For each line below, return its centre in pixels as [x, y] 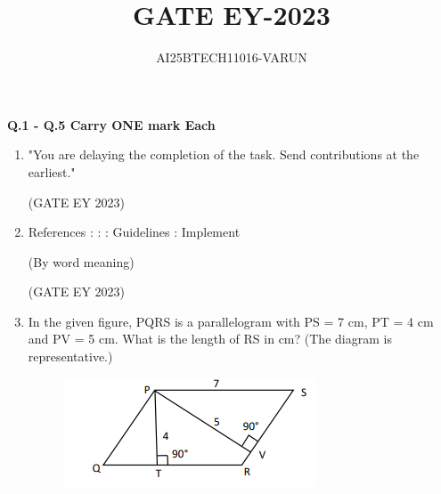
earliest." [52, 171]
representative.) [70, 356]
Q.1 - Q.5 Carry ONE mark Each [111, 124]
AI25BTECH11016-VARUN [232, 57]
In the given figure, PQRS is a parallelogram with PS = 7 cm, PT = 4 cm [231, 321]
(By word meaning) [81, 261]
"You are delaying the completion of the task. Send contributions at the [224, 154]
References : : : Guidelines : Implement [134, 232]
